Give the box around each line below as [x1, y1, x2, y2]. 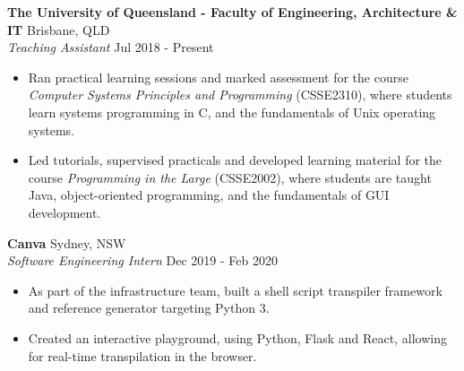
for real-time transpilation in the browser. [28, 346, 257, 365]
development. [28, 203, 101, 221]
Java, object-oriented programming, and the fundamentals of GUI [28, 185, 390, 204]
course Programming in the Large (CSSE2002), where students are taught [28, 168, 432, 186]
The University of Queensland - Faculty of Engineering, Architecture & [7, 3, 458, 21]
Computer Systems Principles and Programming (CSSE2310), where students [28, 85, 452, 104]
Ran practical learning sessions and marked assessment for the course [28, 67, 408, 86]
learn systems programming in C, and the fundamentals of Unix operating [28, 102, 436, 121]
